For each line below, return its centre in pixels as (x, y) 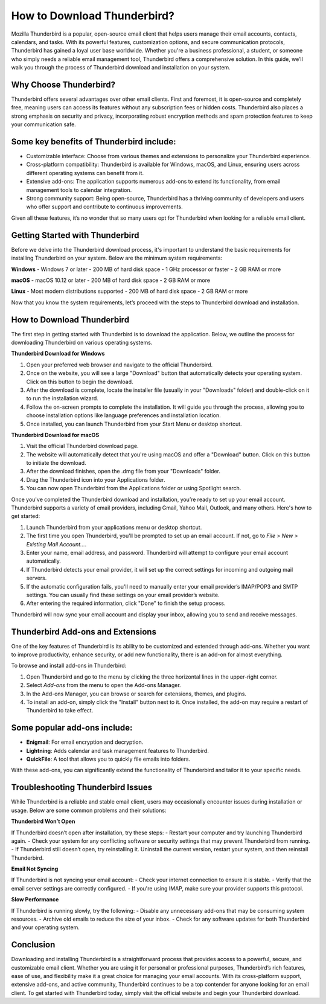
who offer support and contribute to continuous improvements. (105, 207)
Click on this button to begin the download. (80, 382)
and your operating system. (45, 927)
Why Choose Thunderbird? (63, 85)
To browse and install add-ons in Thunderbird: (69, 666)
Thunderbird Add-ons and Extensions (84, 632)
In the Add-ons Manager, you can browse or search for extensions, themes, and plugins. (136, 694)
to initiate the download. (56, 463)
